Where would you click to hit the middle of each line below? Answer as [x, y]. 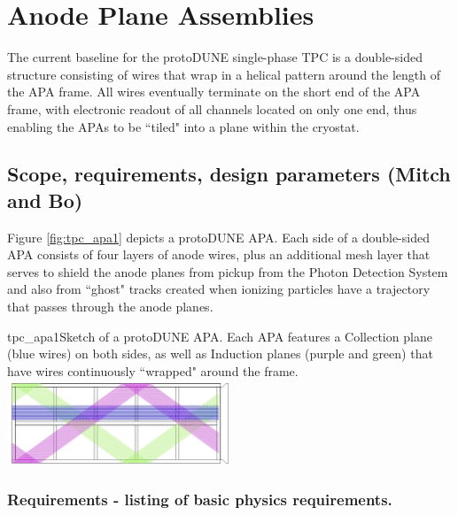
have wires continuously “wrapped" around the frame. [153, 370]
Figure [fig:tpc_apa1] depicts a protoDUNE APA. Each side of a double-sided [218, 237]
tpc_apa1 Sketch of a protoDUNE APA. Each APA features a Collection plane [220, 336]
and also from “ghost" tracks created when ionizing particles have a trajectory [219, 289]
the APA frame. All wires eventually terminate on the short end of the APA [214, 92]
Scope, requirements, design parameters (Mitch [229, 174]
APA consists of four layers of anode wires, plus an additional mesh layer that [219, 254]
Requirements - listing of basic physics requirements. [200, 500]
